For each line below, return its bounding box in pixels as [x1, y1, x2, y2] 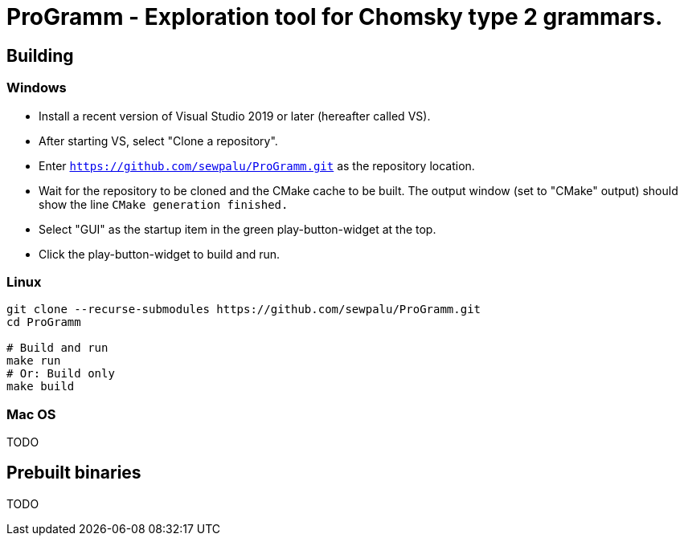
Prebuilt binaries [6, 463, 141, 483]
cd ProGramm [6, 316, 81, 329]
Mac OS [6, 405, 56, 422]
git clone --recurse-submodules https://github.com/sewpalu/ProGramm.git [6, 303, 481, 316]
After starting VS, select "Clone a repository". [39, 133, 278, 148]
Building [6, 45, 74, 66]
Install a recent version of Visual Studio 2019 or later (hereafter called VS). [39, 108, 431, 123]
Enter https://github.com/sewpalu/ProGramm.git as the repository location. [39, 158, 475, 173]
